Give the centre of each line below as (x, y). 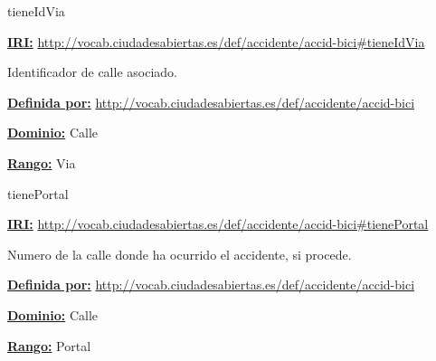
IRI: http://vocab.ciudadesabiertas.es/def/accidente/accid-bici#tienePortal (218, 224)
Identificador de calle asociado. (92, 72)
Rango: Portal (49, 345)
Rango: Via (42, 162)
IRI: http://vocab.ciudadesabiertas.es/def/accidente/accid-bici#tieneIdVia (216, 41)
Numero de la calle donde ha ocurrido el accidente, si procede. (180, 254)
